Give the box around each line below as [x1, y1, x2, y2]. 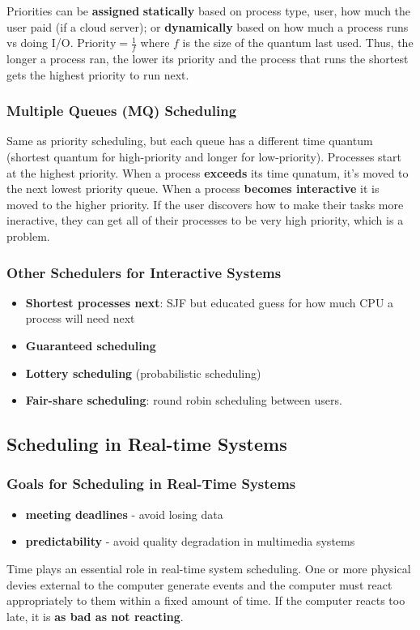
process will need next [25, 310, 135, 327]
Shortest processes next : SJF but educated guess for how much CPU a [25, 294, 394, 311]
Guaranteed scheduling [25, 336, 156, 354]
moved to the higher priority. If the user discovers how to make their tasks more [6, 195, 404, 212]
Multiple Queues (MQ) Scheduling [6, 101, 237, 121]
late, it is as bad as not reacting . [6, 607, 184, 624]
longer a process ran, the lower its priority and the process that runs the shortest [6, 50, 409, 67]
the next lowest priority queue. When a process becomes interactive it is [6, 180, 380, 197]
